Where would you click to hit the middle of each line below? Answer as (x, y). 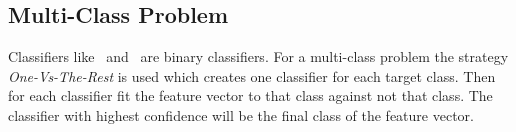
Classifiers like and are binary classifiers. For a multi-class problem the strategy (258, 56)
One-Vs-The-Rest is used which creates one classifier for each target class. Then (252, 75)
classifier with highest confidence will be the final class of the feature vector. (241, 114)
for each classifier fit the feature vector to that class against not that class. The (250, 95)
